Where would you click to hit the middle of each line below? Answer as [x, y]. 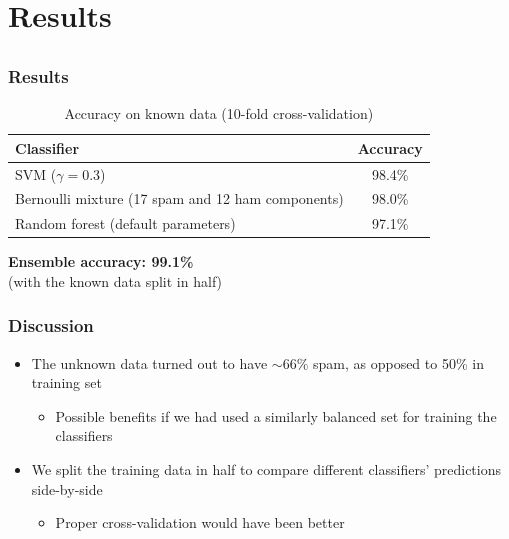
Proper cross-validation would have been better [200, 522]
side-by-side [67, 488]
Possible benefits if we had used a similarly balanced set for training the [276, 415]
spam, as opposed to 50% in [398, 362]
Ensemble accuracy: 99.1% [101, 261]
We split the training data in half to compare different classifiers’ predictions [266, 469]
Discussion [51, 325]
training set [66, 382]
